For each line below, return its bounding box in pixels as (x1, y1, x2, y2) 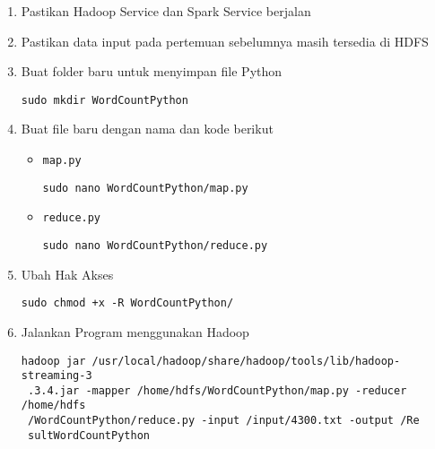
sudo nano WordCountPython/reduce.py (42, 239, 268, 252)
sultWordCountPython (27, 428, 150, 442)
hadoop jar (21, 354, 86, 367)
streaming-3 (21, 369, 92, 383)
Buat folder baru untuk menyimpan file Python (21, 62, 283, 81)
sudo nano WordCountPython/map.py (42, 181, 248, 194)
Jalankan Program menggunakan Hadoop (21, 322, 249, 341)
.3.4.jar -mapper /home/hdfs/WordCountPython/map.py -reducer (27, 384, 407, 397)
